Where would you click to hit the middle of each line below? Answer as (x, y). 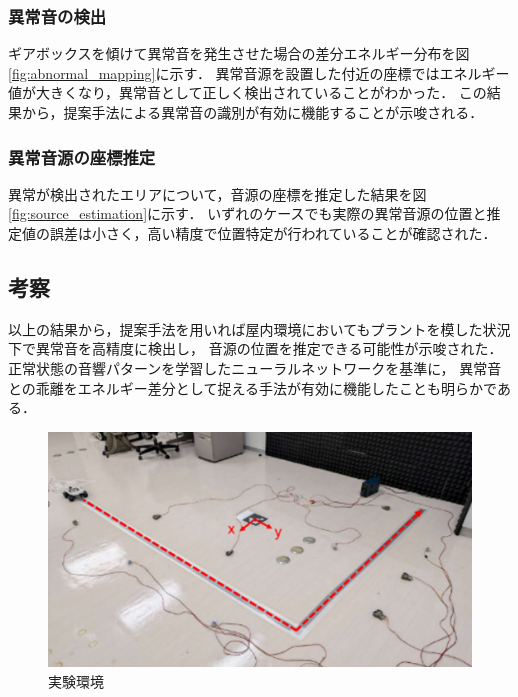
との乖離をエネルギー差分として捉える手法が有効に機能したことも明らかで (252, 387)
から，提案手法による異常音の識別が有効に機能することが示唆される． (252, 112)
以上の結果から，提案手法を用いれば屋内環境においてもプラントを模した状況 (259, 328)
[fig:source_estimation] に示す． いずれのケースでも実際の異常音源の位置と (247, 213)
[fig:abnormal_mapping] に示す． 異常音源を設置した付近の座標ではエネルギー (259, 72)
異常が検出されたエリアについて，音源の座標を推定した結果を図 (217, 193)
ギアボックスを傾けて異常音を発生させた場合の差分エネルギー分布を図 (239, 53)
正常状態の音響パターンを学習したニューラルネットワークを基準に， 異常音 (255, 367)
